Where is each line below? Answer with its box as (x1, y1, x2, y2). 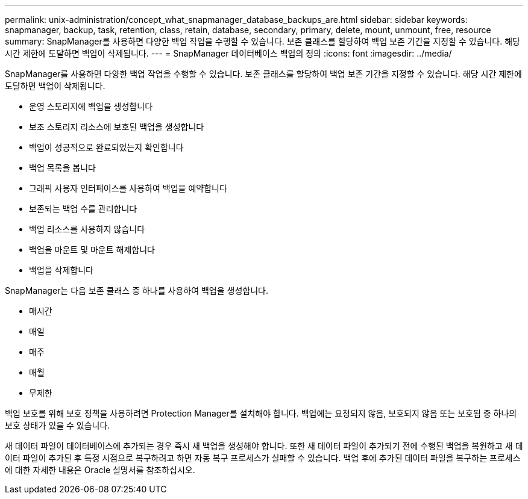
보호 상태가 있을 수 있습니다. (5, 420, 110, 430)
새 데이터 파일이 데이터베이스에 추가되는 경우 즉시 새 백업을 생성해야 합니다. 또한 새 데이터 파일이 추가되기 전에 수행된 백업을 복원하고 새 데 (5, 441, 523, 451)
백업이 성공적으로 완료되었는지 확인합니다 (29, 142, 184, 152)
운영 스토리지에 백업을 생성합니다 (29, 101, 153, 111)
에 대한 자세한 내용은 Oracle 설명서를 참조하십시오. (5, 465, 195, 475)
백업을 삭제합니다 (29, 265, 93, 275)
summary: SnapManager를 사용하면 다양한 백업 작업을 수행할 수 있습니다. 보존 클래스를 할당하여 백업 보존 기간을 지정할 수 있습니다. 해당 (5, 36, 520, 46)
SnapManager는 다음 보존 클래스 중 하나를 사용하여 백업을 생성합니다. (5, 285, 268, 296)
